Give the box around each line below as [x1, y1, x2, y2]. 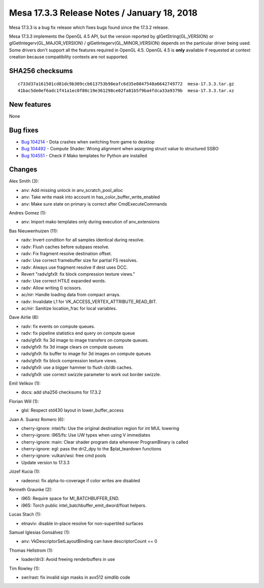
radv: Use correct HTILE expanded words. [21, 278, 106, 284]
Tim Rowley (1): [9, 565, 40, 571]
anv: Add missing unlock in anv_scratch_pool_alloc [21, 187, 123, 193]
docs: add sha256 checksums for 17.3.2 [21, 389, 101, 395]
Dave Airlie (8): [9, 314, 39, 320]
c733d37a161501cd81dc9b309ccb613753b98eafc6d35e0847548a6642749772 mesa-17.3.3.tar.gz [18, 81, 235, 87]
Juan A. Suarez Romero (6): [9, 416, 65, 422]
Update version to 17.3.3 [21, 459, 70, 465]
